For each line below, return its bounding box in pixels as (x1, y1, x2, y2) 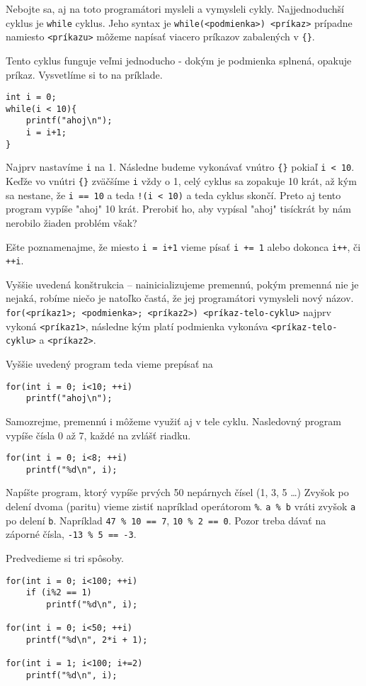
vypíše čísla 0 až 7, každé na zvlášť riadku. (6, 427, 191, 442)
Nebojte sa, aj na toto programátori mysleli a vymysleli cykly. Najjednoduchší (6, 1, 345, 16)
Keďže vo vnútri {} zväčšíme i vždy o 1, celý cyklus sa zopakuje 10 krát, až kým (6, 174, 357, 189)
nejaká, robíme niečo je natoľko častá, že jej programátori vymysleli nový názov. (6, 291, 354, 305)
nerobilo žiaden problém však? (6, 215, 137, 230)
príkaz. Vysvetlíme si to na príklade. (6, 67, 163, 81)
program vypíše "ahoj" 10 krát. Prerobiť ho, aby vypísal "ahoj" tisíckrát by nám (6, 201, 351, 216)
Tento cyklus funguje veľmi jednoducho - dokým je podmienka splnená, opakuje (6, 52, 352, 67)
